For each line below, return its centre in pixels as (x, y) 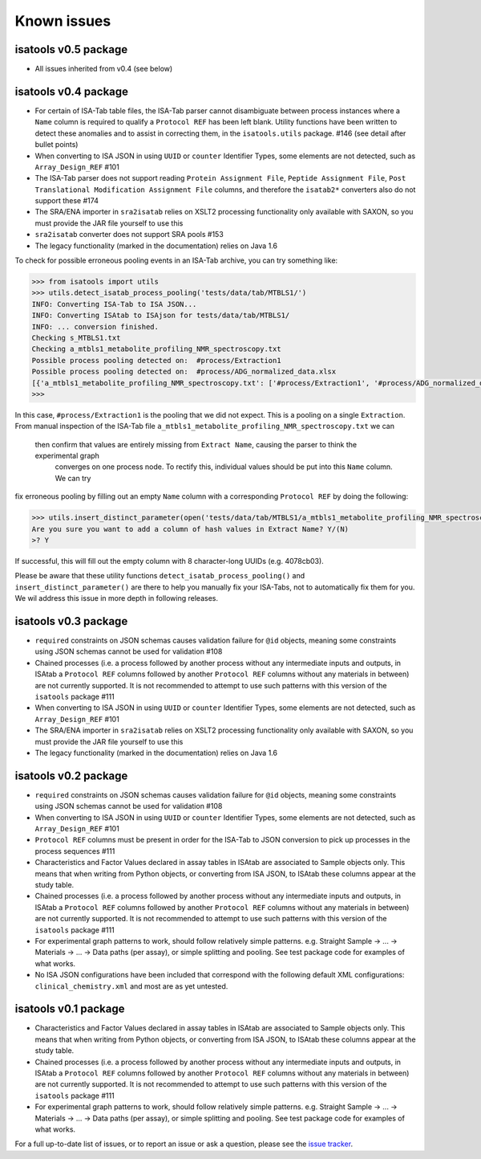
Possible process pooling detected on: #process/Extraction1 (156, 360)
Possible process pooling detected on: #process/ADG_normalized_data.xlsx (184, 372)
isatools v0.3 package (71, 621)
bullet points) (57, 145)
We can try (73, 478)
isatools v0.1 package (70, 1009)
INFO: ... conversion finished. (95, 326)
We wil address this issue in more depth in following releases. (116, 598)
